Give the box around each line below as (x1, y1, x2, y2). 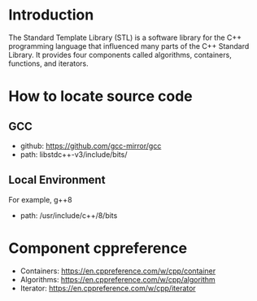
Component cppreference (8, 238, 188, 257)
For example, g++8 (8, 194, 72, 204)
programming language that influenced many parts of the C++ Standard (8, 41, 250, 50)
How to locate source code (8, 87, 193, 106)
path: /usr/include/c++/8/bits (20, 210, 118, 220)
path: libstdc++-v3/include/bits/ (20, 149, 128, 159)
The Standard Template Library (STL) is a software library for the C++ (8, 33, 242, 42)
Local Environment (8, 173, 106, 187)
